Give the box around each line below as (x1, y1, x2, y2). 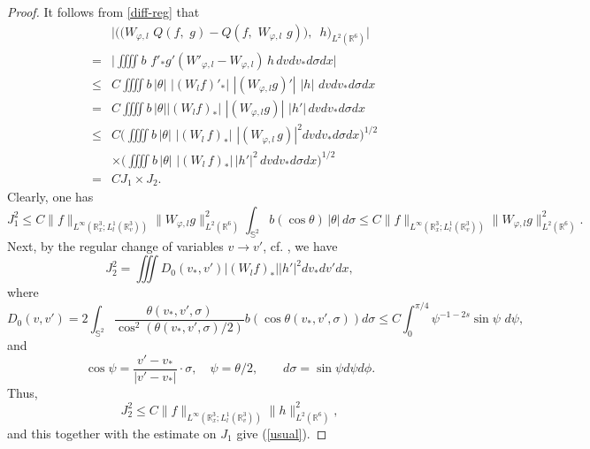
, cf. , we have (263, 236, 338, 255)
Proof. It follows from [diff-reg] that (7, 3, 200, 20)
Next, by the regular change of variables (7, 236, 224, 255)
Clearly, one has (7, 187, 94, 206)
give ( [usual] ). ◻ (236, 423, 327, 442)
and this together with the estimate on (7, 423, 217, 442)
